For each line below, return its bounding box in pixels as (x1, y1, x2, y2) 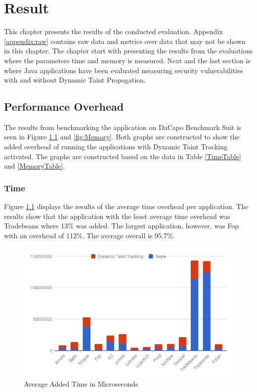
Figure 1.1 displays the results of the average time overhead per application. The (4, 201, 249, 212)
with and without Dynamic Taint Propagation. (4, 75, 146, 85)
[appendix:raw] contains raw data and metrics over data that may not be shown (4, 36, 246, 46)
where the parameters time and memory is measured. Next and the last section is (4, 55, 251, 65)
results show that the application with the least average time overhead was (4, 211, 230, 221)
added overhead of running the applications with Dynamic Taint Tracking (4, 141, 227, 152)
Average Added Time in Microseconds (24, 379, 138, 389)
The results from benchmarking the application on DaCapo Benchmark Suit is (4, 122, 242, 132)
